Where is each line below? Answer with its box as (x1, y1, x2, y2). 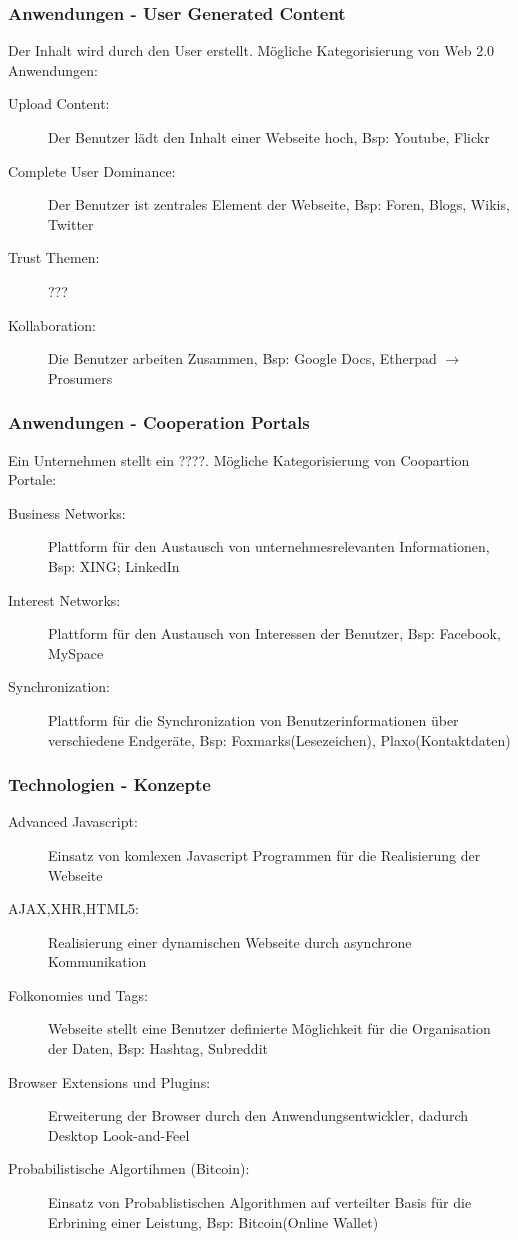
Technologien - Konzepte (8, 772, 211, 797)
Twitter (48, 213, 94, 234)
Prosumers (48, 367, 113, 388)
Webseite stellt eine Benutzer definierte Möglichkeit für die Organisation (48, 1018, 491, 1039)
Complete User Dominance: (8, 160, 176, 181)
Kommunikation (48, 951, 147, 972)
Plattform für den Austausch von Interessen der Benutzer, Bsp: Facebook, (48, 623, 501, 644)
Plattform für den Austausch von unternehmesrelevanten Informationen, (48, 536, 490, 557)
